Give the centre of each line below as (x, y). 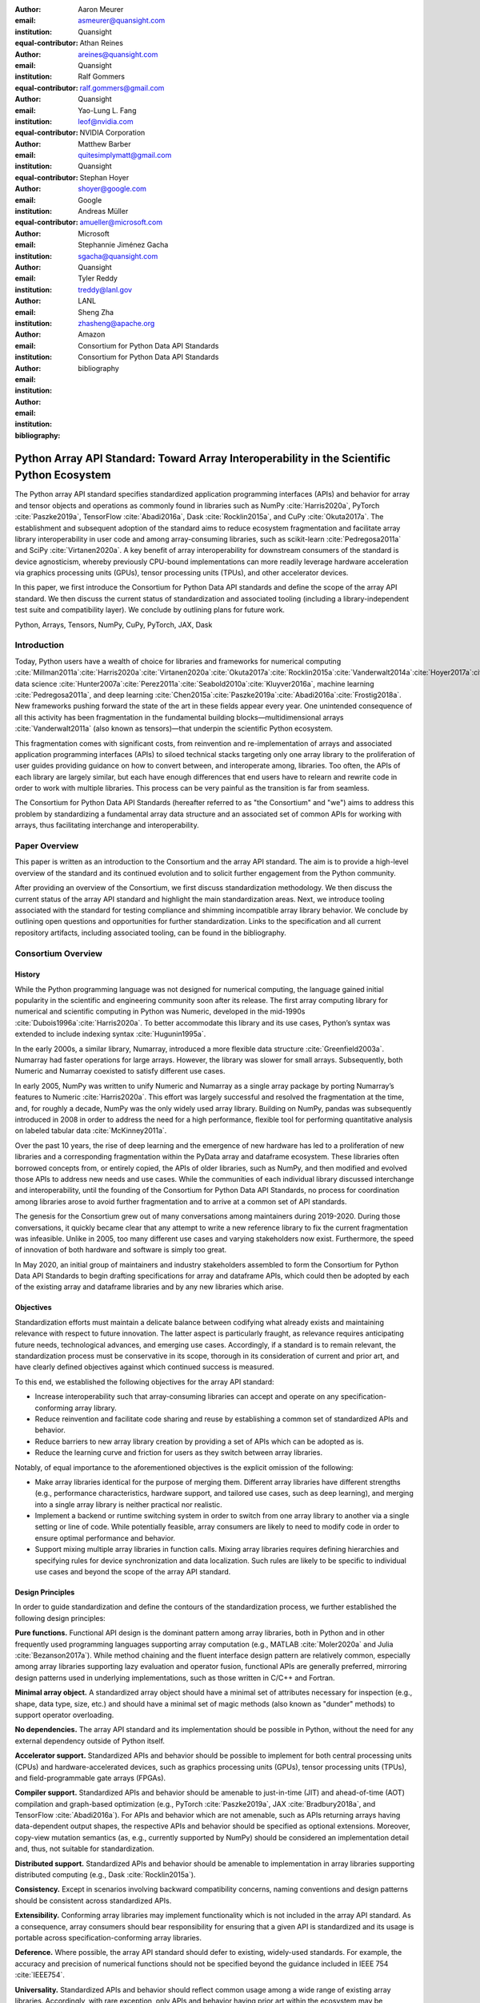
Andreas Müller (103, 212)
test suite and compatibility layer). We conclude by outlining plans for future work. (150, 610)
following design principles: (60, 1618)
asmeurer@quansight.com (122, 21)
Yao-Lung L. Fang (107, 110)
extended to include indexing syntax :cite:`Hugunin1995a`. (110, 1034)
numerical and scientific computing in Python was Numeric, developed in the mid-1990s (160, 1012)
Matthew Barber (104, 143)
